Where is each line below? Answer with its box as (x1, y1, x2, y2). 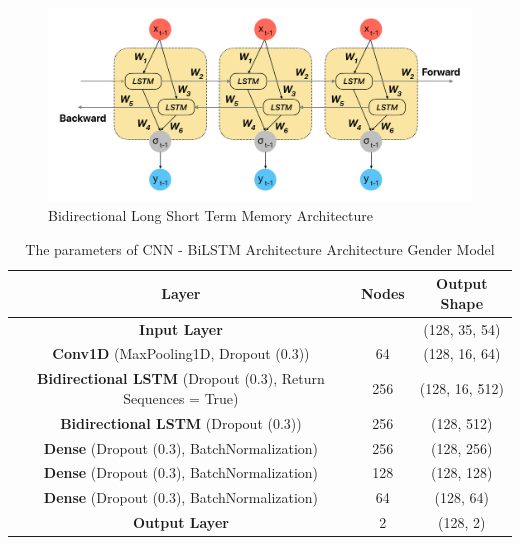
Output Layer (132, 512, 229, 533)
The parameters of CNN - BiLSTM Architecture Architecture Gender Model (25, 238, 495, 259)
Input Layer (139, 318, 223, 339)
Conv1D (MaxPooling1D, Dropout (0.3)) (52, 343, 310, 364)
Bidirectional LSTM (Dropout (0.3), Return (37, 368, 325, 389)
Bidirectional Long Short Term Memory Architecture (48, 204, 373, 225)
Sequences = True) (123, 387, 239, 408)
